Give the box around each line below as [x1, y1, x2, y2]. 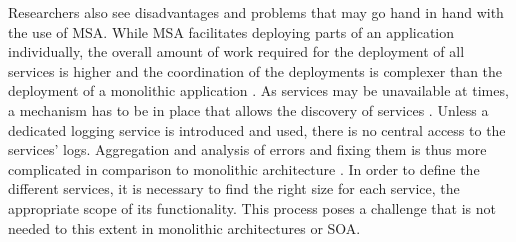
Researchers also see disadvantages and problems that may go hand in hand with [8, 2, 504, 22]
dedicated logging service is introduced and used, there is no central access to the [8, 119, 506, 140]
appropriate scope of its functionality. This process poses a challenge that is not [8, 197, 497, 218]
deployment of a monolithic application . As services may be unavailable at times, [8, 80, 509, 101]
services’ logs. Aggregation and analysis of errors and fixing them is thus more [8, 139, 487, 160]
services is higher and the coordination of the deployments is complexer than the [8, 60, 503, 81]
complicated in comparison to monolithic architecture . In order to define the [8, 158, 480, 179]
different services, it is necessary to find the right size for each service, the [8, 178, 460, 199]
